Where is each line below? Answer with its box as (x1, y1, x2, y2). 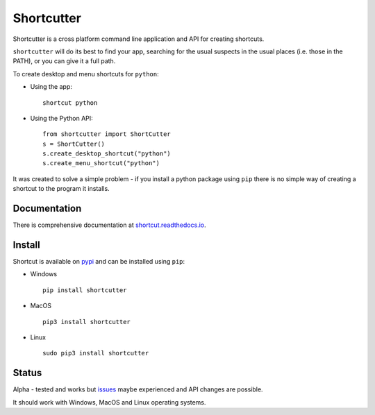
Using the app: (30, 83, 72, 91)
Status (12, 367, 42, 379)
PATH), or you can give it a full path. (12, 57, 116, 65)
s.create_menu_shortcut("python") (42, 160, 160, 167)
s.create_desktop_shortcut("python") (42, 150, 172, 158)
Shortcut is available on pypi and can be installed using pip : (12, 257, 185, 266)
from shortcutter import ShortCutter (42, 130, 172, 138)
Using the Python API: (30, 114, 93, 122)
